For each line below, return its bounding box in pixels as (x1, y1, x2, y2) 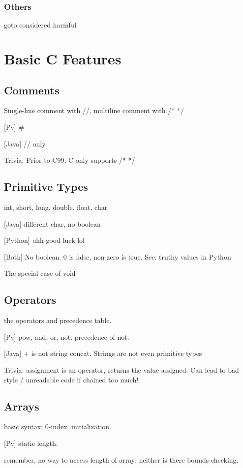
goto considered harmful (4, 20, 77, 30)
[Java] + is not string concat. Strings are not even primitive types (4, 348, 202, 358)
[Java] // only (4, 138, 46, 148)
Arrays (4, 398, 39, 413)
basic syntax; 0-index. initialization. (4, 421, 111, 432)
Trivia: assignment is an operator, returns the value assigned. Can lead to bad (4, 364, 239, 375)
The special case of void (4, 268, 76, 278)
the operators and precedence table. (4, 315, 112, 325)
